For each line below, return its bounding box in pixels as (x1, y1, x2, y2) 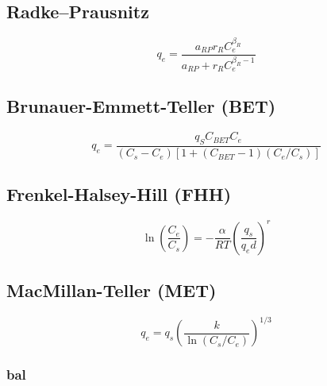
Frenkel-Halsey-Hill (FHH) (6, 182, 232, 207)
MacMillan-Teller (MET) (6, 278, 217, 303)
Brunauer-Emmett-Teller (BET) (6, 94, 276, 118)
